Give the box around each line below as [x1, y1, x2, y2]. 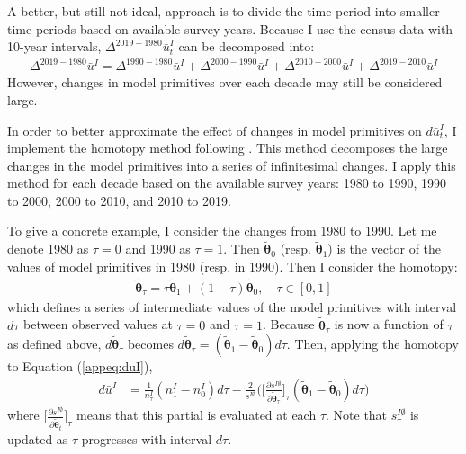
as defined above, [7, 334, 102, 353]
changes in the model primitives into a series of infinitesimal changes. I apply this [7, 156, 456, 174]
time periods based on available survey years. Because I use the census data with [7, 19, 453, 38]
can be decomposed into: [178, 37, 315, 56]
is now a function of [334, 315, 444, 334]
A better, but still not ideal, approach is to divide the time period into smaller [7, 2, 440, 20]
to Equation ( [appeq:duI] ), [7, 357, 153, 376]
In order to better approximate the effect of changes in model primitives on [7, 120, 422, 139]
